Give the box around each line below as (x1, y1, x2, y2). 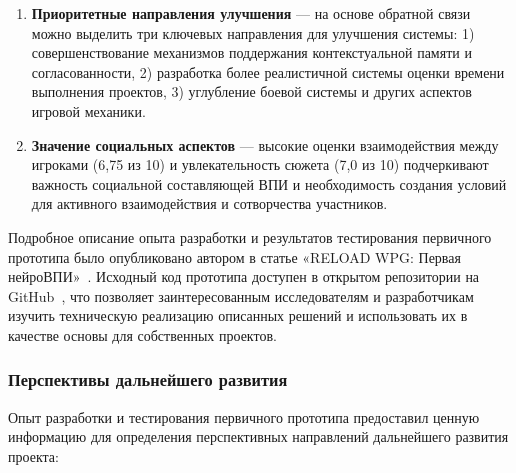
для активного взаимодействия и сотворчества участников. (31, 193, 388, 214)
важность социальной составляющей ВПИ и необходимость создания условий (31, 173, 507, 194)
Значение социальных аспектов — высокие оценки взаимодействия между (31, 134, 499, 155)
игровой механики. (31, 100, 146, 121)
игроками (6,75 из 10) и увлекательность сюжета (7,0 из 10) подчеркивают (31, 154, 489, 175)
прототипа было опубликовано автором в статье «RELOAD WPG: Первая (8, 246, 461, 267)
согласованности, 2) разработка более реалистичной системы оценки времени (31, 61, 505, 82)
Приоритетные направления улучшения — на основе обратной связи (31, 3, 471, 23)
